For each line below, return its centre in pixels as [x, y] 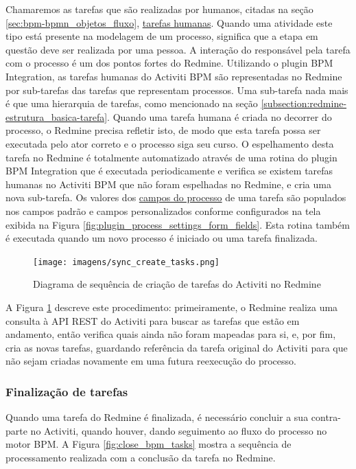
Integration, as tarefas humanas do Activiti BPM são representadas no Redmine [174, 76]
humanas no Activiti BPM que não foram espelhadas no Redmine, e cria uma [168, 184]
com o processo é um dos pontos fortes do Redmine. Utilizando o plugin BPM [169, 63]
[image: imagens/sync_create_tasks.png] [127, 262]
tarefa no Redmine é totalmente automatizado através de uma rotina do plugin [171, 157]
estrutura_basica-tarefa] [57, 116]
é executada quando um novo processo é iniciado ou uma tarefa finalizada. [162, 238]
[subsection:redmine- [304, 103]
